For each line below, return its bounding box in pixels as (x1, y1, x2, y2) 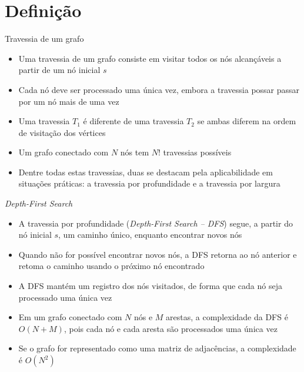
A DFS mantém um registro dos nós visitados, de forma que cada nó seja (18, 280, 282, 292)
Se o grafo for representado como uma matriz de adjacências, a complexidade (18, 342, 296, 354)
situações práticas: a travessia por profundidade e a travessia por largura (18, 177, 280, 190)
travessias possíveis (163, 146, 232, 158)
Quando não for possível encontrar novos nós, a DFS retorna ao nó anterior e (18, 248, 297, 260)
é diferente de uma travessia (83, 115, 184, 127)
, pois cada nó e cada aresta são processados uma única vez (64, 322, 278, 334)
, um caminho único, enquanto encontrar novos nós (58, 228, 242, 241)
